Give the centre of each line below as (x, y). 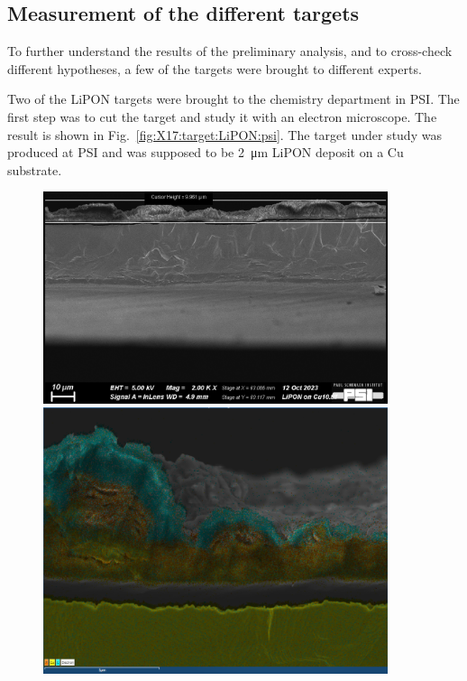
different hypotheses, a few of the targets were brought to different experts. (215, 68)
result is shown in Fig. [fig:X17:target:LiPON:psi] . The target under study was (224, 134)
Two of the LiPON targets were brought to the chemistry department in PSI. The (233, 99)
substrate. (35, 169)
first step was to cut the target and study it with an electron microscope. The (222, 116)
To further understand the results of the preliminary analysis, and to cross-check (230, 51)
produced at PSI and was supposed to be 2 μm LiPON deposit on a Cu (206, 152)
